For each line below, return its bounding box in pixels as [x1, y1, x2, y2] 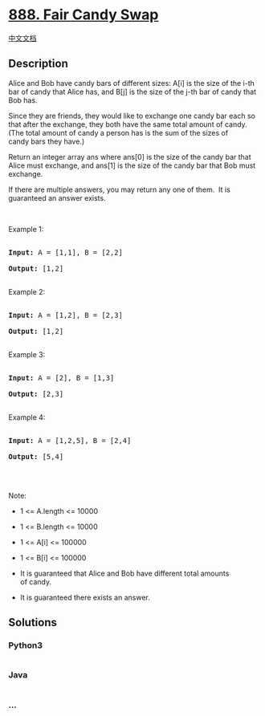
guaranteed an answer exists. [8, 193, 106, 202]
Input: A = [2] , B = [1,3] [8, 373, 115, 382]
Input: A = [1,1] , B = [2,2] [8, 247, 123, 257]
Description [8, 57, 68, 71]
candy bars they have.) [8, 136, 85, 146]
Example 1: [8, 224, 44, 234]
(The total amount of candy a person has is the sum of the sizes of [8, 128, 229, 137]
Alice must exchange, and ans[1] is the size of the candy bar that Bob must [8, 161, 256, 170]
